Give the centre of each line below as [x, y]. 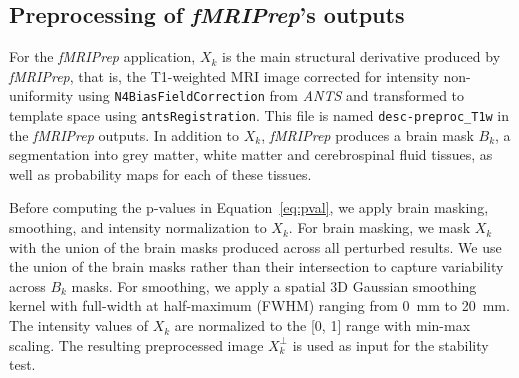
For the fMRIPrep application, [102, 56]
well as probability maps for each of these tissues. [160, 173]
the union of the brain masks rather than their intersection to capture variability [256, 266]
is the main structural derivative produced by [361, 56]
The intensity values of [78, 325]
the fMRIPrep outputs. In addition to [124, 134]
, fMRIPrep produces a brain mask [367, 134]
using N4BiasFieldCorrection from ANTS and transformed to [271, 95]
